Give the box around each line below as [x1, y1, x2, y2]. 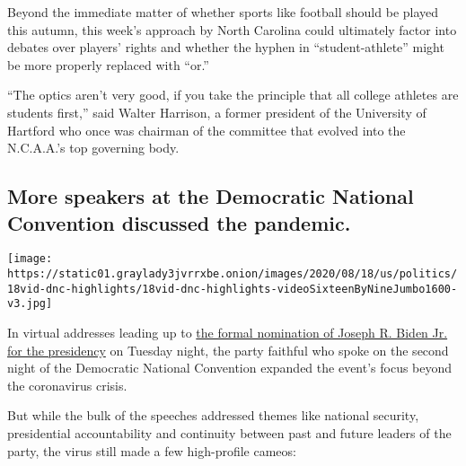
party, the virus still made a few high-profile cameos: [7, 441, 296, 460]
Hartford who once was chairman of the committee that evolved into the [7, 120, 406, 139]
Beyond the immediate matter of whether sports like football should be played [7, 3, 439, 21]
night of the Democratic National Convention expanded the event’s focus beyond [7, 358, 453, 377]
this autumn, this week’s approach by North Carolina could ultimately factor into [7, 20, 457, 39]
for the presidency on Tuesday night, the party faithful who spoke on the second [7, 340, 449, 359]
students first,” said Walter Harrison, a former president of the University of [7, 102, 426, 121]
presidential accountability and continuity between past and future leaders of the [7, 423, 452, 442]
